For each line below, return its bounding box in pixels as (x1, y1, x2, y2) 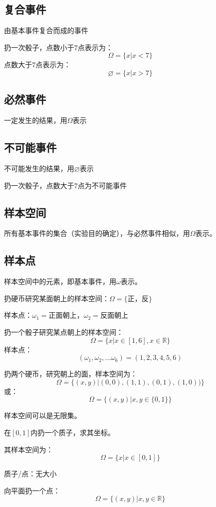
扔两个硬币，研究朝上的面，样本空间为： (4, 368, 137, 379)
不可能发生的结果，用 (4, 163, 74, 173)
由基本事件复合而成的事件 (4, 25, 88, 36)
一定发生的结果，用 (4, 115, 67, 125)
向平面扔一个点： (4, 485, 60, 495)
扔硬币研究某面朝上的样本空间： (4, 293, 109, 303)
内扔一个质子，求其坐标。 (30, 427, 115, 437)
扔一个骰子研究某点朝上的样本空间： (4, 326, 123, 337)
